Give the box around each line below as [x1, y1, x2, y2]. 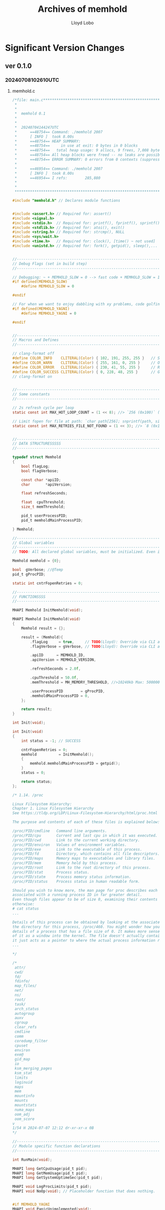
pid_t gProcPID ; [12, 571, 46, 577]
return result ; [21, 707, 53, 712]
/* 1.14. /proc [12, 793, 44, 797]
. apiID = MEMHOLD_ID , [30, 653, 85, 658]
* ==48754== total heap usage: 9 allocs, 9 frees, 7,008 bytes [14, 148, 162, 153]
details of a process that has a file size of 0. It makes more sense [12, 929, 160, 934]
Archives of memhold [37, 3, 128, 15]
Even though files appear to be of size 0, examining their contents [12, 897, 158, 902]
